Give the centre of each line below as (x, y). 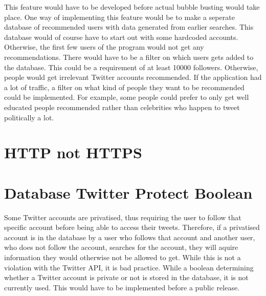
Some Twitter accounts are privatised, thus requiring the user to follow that (123, 217)
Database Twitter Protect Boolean (128, 192)
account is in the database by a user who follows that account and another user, (130, 237)
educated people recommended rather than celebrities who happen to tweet (122, 107)
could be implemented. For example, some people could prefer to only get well (127, 97)
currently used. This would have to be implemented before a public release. (122, 287)
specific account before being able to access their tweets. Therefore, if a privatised (132, 227)
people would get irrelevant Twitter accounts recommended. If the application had (133, 77)
